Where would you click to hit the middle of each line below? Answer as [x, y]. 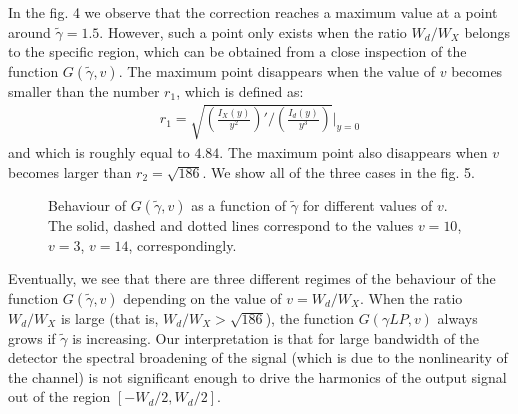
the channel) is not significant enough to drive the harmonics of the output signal [257, 376]
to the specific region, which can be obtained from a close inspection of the [237, 51]
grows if [32, 337]
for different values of [367, 205]
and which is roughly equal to [99, 151]
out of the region [59, 396]
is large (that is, [109, 317]
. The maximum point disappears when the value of [276, 70]
